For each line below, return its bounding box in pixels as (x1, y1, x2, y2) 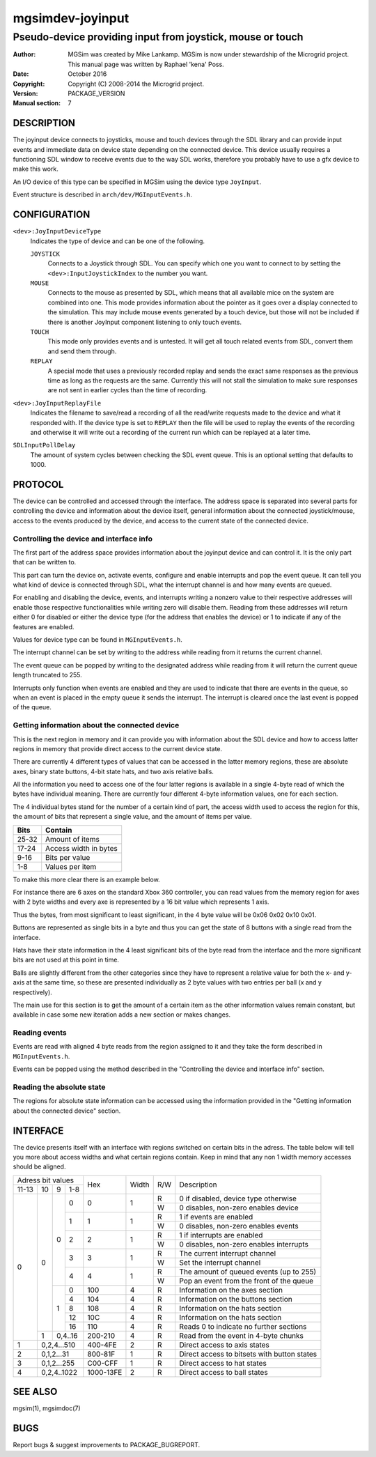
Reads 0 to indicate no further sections (179, 1321, 307, 1331)
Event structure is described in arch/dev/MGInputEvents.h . (13, 190, 193, 199)
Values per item (45, 861, 97, 871)
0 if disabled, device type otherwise (179, 1194, 297, 1203)
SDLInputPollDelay (13, 441, 76, 449)
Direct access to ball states (179, 1367, 268, 1377)
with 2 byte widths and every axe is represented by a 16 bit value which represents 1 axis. (13, 897, 269, 906)
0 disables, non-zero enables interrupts (179, 1239, 309, 1249)
